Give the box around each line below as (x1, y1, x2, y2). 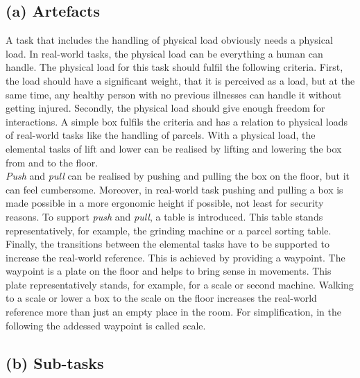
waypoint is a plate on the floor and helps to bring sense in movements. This (6, 264, 332, 278)
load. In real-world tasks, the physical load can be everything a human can (6, 46, 323, 60)
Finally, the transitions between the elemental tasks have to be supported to (6, 237, 329, 251)
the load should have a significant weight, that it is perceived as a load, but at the (6, 73, 355, 87)
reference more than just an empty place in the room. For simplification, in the (6, 304, 341, 319)
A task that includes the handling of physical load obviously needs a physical (6, 33, 333, 47)
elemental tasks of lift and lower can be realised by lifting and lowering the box (6, 141, 342, 155)
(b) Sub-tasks (6, 352, 104, 373)
